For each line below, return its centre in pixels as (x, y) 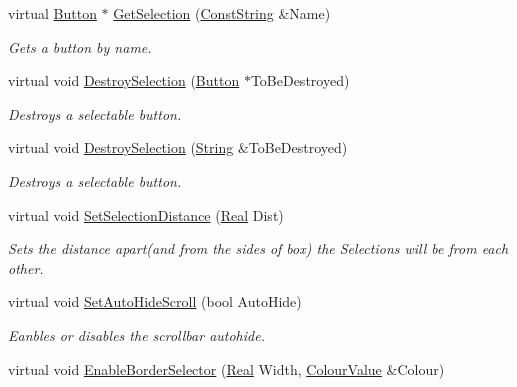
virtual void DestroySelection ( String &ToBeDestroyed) (178, 147)
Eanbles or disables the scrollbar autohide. (136, 334)
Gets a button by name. (80, 46)
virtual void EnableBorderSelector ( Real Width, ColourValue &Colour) (226, 368)
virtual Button (52, 13)
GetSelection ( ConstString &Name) (222, 13)
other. (26, 267)
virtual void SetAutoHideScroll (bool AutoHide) (155, 301)
